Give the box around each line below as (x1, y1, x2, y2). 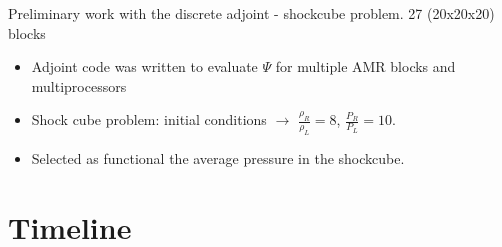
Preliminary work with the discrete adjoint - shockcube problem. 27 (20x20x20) (8, 3, 495, 23)
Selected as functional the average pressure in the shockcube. (31, 148, 405, 169)
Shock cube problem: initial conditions (31, 109, 267, 130)
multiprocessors (31, 75, 127, 96)
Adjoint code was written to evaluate (31, 56, 258, 77)
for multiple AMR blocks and (275, 56, 456, 77)
